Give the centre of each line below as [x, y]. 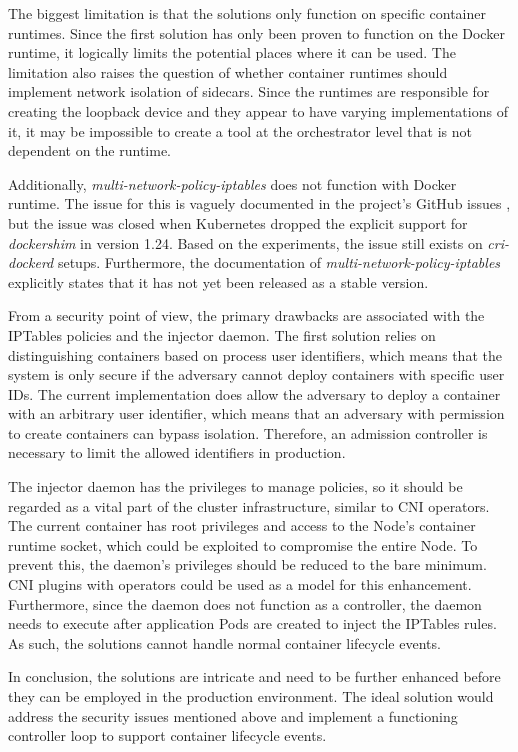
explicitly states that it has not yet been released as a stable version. [218, 281]
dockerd [31, 262]
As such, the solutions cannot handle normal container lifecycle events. [224, 642]
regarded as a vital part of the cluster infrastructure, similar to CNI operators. [249, 505]
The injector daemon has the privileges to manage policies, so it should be [235, 486]
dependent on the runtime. [90, 150]
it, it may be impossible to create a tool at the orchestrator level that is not [240, 130]
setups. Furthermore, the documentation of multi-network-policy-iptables [279, 262]
